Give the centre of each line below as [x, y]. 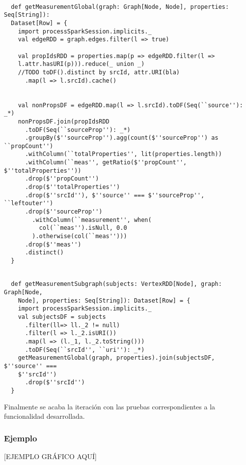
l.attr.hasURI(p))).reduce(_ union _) [81, 64]
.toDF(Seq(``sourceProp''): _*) [78, 130]
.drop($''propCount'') [62, 179]
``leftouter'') [29, 203]
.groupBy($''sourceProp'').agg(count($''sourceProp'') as [122, 138]
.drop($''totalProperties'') [72, 187]
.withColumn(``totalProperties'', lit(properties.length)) [123, 154]
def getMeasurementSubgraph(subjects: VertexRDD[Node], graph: [116, 284]
